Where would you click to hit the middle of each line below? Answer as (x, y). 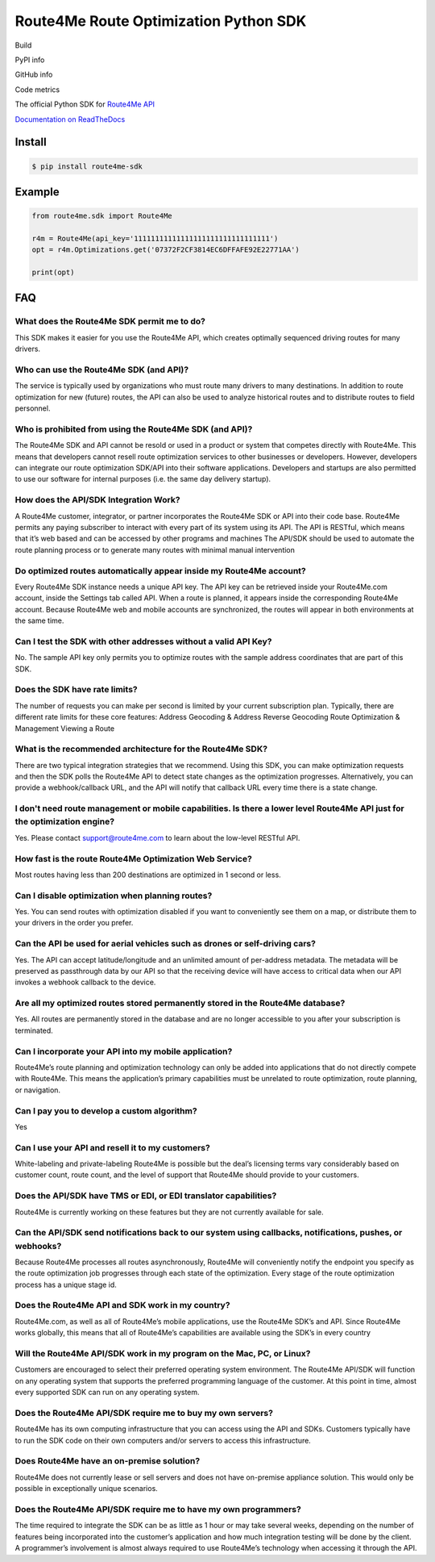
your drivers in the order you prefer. (74, 923)
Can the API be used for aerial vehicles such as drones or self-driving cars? (165, 944)
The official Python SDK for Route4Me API (85, 104)
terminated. (34, 1030)
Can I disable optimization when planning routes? (114, 896)
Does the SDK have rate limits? (76, 690)
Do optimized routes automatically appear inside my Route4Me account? (160, 570)
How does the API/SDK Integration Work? (97, 500)
